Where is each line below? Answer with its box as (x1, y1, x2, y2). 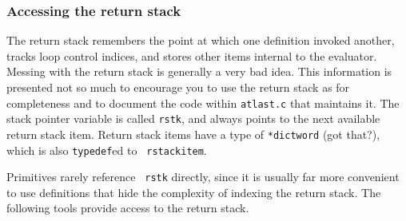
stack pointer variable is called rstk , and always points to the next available (6, 110, 380, 127)
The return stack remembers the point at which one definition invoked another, (6, 32, 395, 49)
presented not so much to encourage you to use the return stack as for (6, 79, 350, 95)
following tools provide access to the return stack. (6, 199, 249, 216)
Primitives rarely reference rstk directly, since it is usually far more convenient (6, 168, 400, 185)
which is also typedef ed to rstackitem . (6, 141, 207, 158)
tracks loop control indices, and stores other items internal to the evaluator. (6, 47, 377, 64)
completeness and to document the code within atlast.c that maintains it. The (6, 94, 400, 111)
